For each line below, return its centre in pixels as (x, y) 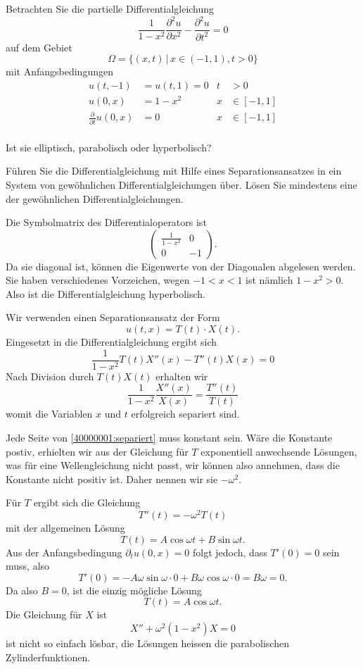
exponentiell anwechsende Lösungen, (279, 451)
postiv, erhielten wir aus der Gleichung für (97, 451)
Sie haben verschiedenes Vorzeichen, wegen (98, 280)
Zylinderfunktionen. (48, 657)
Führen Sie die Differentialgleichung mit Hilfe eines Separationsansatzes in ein (174, 171)
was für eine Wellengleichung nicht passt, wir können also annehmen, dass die (173, 465)
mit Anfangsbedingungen (59, 71)
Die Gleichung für (44, 614)
